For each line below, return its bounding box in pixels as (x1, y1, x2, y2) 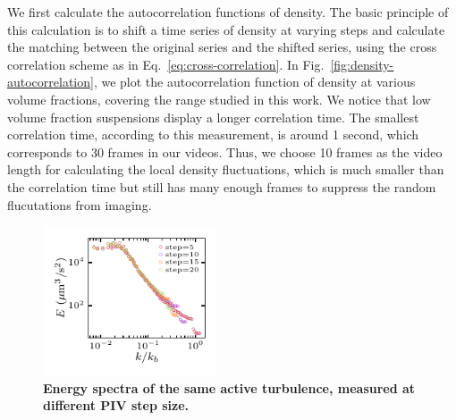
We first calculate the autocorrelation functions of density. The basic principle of (7, 3, 449, 21)
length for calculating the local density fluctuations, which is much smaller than (7, 160, 444, 179)
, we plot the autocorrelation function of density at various (93, 72, 416, 91)
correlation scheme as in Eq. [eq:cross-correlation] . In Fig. (7, 55, 325, 73)
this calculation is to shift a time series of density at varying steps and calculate (7, 20, 445, 38)
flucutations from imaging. (7, 195, 152, 214)
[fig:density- (330, 55, 394, 73)
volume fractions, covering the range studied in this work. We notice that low (7, 89, 431, 108)
